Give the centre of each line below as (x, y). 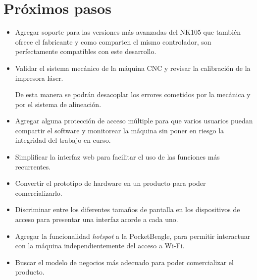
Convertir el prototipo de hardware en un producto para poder (110, 183)
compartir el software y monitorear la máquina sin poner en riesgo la (120, 130)
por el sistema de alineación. (58, 104)
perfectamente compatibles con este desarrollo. (86, 51)
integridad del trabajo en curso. (63, 140)
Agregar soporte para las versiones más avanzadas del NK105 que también (128, 32)
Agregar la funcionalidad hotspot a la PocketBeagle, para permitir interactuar (133, 236)
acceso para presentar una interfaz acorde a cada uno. (97, 219)
